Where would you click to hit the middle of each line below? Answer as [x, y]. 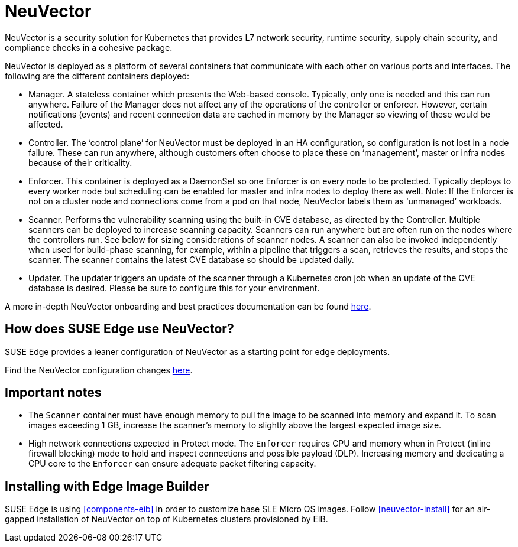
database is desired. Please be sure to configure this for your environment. [174, 288]
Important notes [53, 393]
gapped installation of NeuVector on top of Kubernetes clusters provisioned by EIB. [166, 519]
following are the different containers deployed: [97, 76]
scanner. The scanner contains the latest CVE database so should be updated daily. [191, 259]
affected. [46, 124]
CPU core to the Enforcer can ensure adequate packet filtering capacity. [172, 464]
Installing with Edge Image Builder [107, 486]
